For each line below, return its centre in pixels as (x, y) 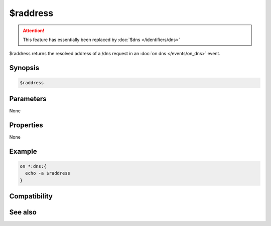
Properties (26, 125)
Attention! (34, 31)
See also (23, 212)
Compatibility (31, 196)
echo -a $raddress (48, 173)
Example (23, 151)
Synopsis (24, 68)
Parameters (28, 98)
